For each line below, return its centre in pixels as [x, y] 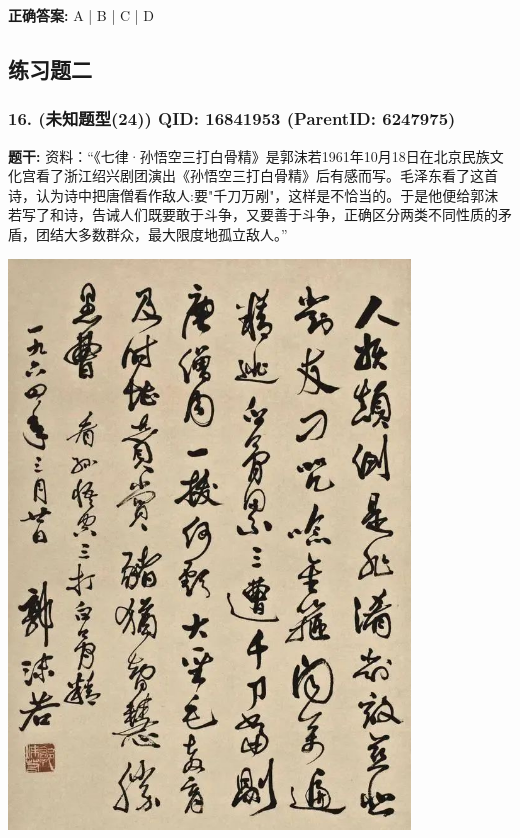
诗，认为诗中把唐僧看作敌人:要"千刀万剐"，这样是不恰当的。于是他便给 [239, 194]
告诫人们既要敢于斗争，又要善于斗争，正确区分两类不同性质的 [294, 214]
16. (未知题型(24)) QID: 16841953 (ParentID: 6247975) [232, 118]
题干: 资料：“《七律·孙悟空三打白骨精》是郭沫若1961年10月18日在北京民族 [249, 155]
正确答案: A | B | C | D [81, 15]
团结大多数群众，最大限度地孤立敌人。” [161, 233]
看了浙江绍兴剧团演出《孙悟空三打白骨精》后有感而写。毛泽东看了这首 [266, 175]
